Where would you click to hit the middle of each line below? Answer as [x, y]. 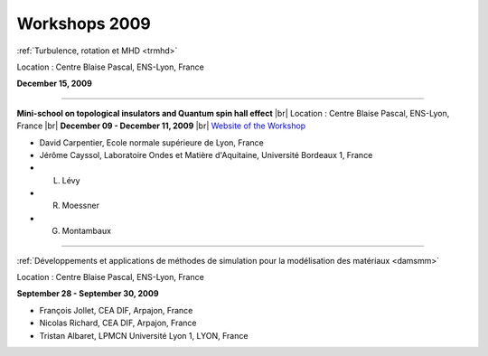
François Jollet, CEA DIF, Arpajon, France [116, 310]
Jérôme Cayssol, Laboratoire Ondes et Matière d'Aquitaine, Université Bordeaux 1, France [206, 155]
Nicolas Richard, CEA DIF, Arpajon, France [118, 323]
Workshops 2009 [84, 23]
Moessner [80, 206]
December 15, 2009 [54, 84]
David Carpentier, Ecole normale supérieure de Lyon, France [151, 142]
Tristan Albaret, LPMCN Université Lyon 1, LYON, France [144, 335]
